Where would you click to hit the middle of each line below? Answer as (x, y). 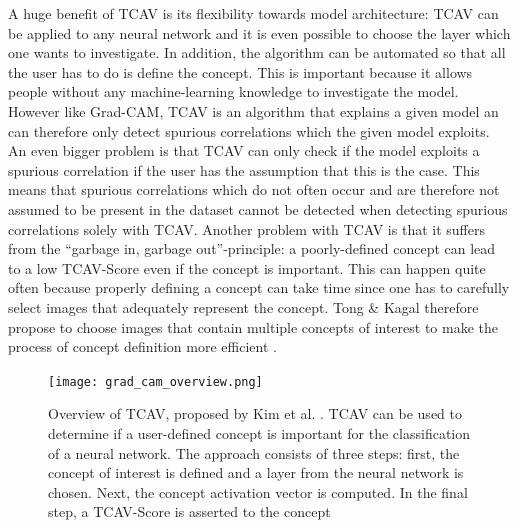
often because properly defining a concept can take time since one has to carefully (259, 287)
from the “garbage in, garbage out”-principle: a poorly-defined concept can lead (252, 248)
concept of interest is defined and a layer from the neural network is (256, 472)
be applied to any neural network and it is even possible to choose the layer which (259, 32)
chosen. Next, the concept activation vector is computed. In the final (258, 491)
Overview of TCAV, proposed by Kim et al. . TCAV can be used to (255, 413)
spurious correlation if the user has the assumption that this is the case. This (244, 169)
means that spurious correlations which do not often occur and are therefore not (254, 189)
